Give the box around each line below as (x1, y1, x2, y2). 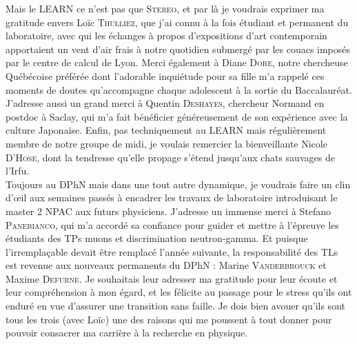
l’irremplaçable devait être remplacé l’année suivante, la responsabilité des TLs (6, 244, 338, 259)
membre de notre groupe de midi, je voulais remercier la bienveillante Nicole (6, 136, 327, 150)
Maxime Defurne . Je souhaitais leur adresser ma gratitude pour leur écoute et (6, 271, 338, 285)
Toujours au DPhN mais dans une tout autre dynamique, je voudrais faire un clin (6, 176, 351, 191)
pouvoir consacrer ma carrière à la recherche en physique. (6, 325, 248, 340)
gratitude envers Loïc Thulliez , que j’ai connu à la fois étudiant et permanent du (6, 14, 349, 29)
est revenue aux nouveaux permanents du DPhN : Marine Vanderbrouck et (6, 258, 327, 272)
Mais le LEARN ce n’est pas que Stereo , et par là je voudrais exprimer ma (6, 1, 325, 15)
